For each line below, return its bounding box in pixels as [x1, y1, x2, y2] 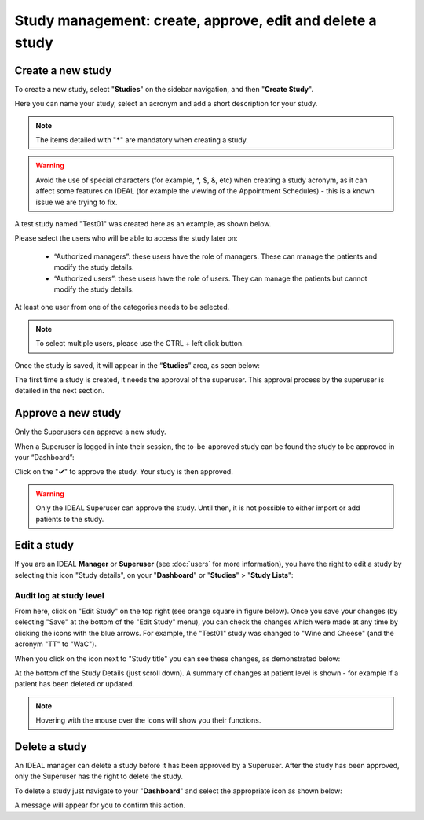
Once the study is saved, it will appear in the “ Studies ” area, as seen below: [14, 360, 261, 370]
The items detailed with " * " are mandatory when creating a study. [35, 135, 249, 145]
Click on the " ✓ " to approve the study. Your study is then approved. [14, 467, 233, 476]
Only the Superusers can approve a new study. [14, 427, 166, 436]
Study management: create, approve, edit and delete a [14, 12, 377, 29]
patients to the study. [35, 514, 104, 524]
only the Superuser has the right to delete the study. [14, 771, 184, 781]
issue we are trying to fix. [35, 197, 118, 207]
